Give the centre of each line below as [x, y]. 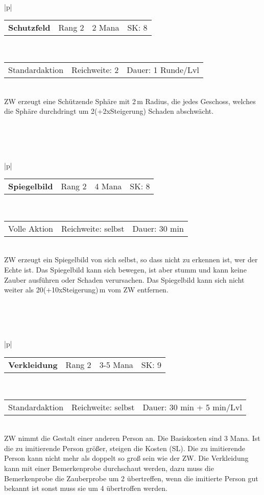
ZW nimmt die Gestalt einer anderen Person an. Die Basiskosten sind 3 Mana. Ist [132, 438]
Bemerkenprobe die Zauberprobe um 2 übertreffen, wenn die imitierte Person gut [131, 478]
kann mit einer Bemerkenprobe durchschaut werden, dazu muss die [109, 468]
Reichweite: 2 [95, 69]
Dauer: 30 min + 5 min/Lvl [192, 407]
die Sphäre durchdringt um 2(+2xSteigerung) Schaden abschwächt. [109, 111]
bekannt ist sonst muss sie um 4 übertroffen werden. [86, 488]
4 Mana [108, 186]
